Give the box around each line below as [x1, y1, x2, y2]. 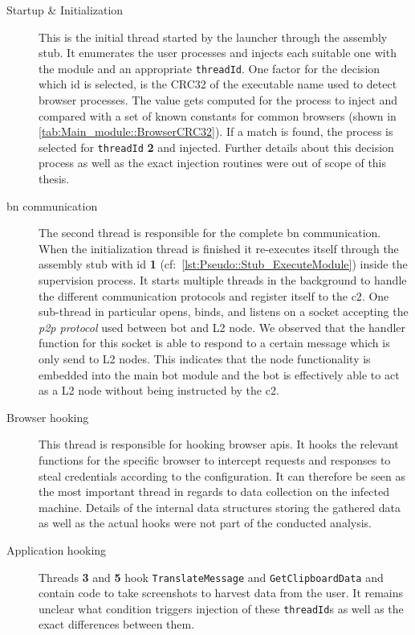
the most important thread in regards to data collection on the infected [39, 483, 390, 500]
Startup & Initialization [6, 2, 124, 18]
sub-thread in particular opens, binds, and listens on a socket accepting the [39, 303, 409, 320]
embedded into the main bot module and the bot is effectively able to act [39, 366, 400, 383]
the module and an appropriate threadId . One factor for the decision [39, 59, 380, 76]
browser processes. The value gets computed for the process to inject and [39, 92, 398, 109]
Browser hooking [6, 408, 89, 425]
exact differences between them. [39, 616, 195, 633]
